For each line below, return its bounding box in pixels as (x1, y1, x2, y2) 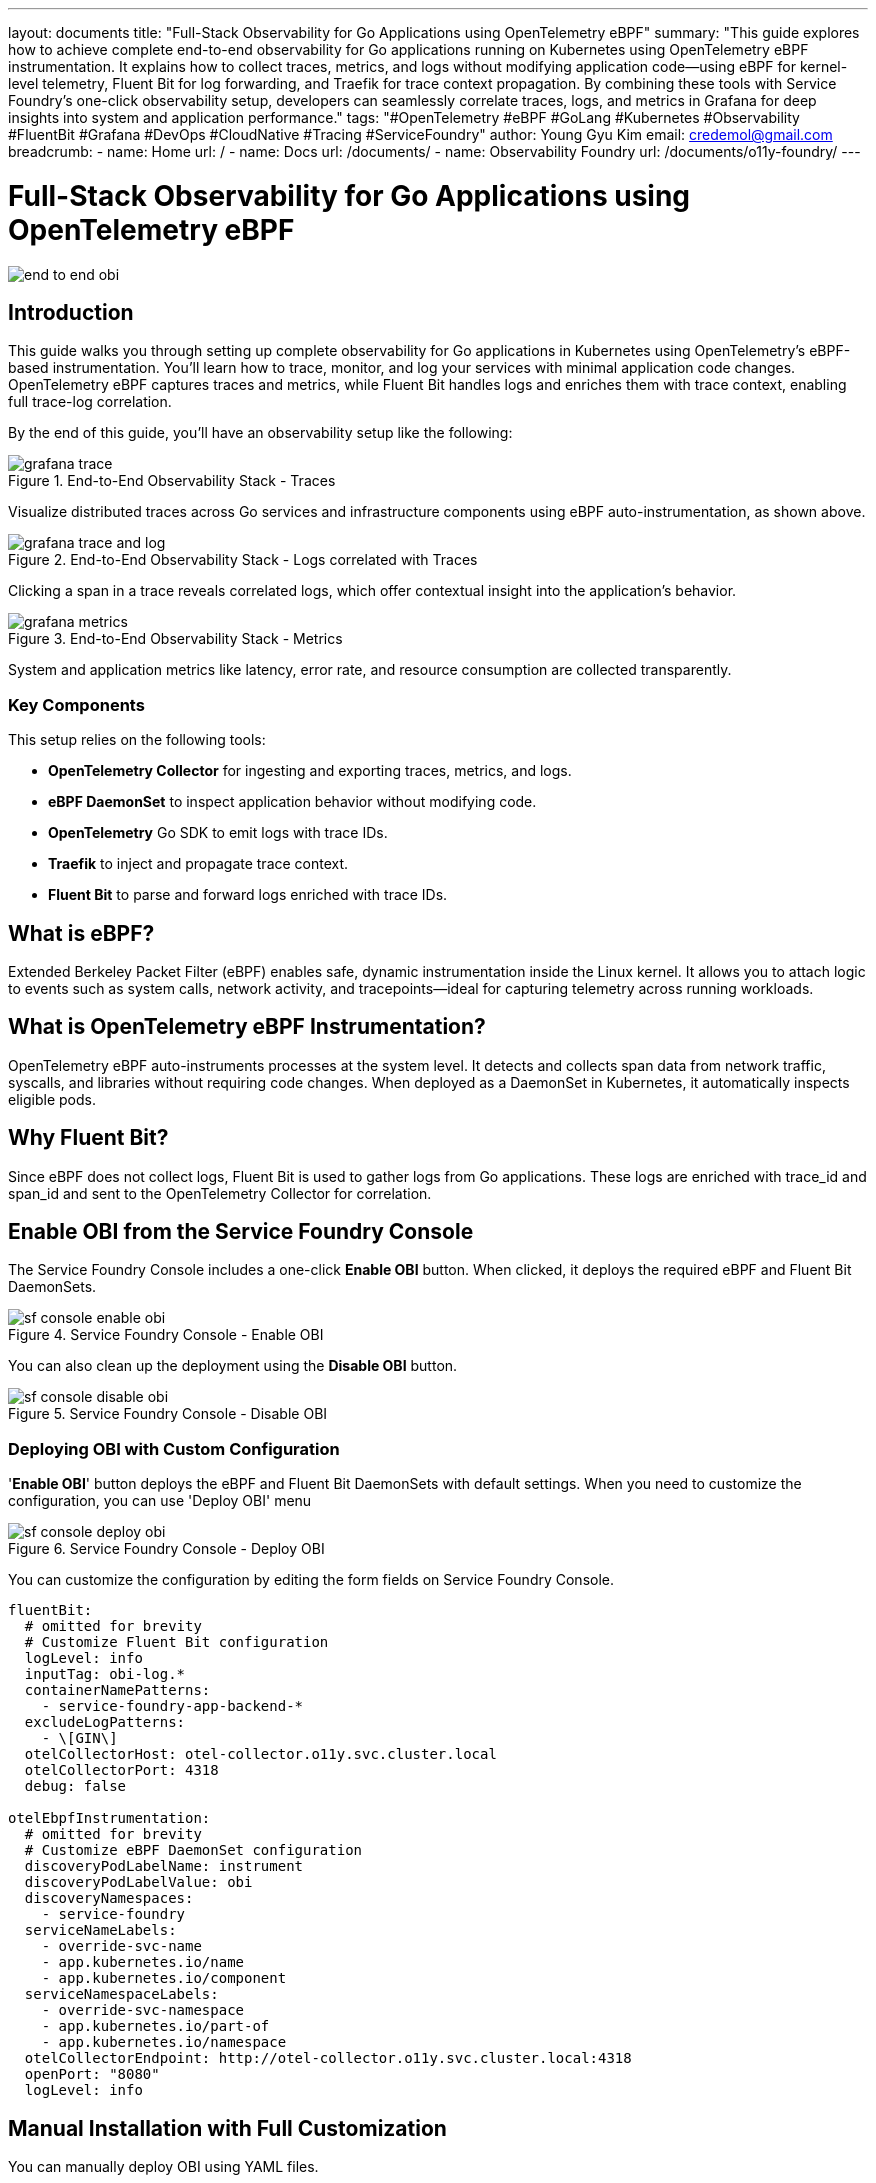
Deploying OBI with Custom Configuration (8, 1438, 340, 1459)
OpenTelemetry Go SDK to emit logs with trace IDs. (48, 824, 388, 842)
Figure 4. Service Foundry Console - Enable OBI (8, 1326, 324, 1344)
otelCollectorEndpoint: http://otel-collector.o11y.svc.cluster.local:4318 (24, 2050, 632, 2067)
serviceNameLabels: (24, 1922, 177, 1939)
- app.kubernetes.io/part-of (41, 2018, 270, 2035)
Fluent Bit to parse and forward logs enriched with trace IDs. (48, 886, 448, 904)
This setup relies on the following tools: (8, 731, 266, 749)
